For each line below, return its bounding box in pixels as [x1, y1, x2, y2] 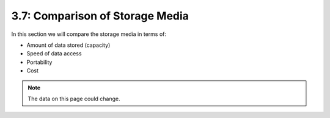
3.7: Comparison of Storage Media [11, 9, 189, 23]
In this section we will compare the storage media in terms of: [11, 30, 166, 38]
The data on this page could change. [28, 95, 120, 102]
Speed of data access [26, 50, 82, 57]
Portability [26, 58, 53, 66]
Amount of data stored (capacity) [26, 41, 111, 49]
